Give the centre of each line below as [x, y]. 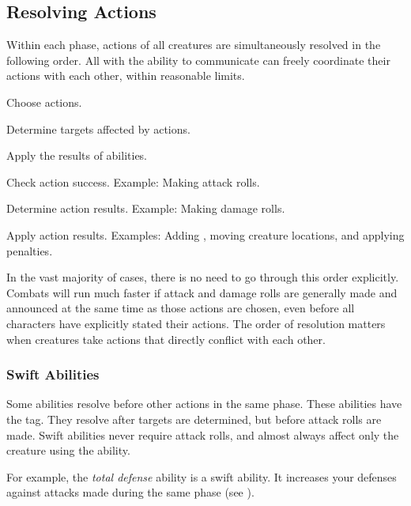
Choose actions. [44, 102]
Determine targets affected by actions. [98, 128]
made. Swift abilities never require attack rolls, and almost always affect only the [203, 434]
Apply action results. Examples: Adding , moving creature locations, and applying [205, 234]
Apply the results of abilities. [77, 155]
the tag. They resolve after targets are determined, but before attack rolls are [194, 419]
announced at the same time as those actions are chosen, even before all [181, 308]
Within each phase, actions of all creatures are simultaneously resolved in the [194, 45]
